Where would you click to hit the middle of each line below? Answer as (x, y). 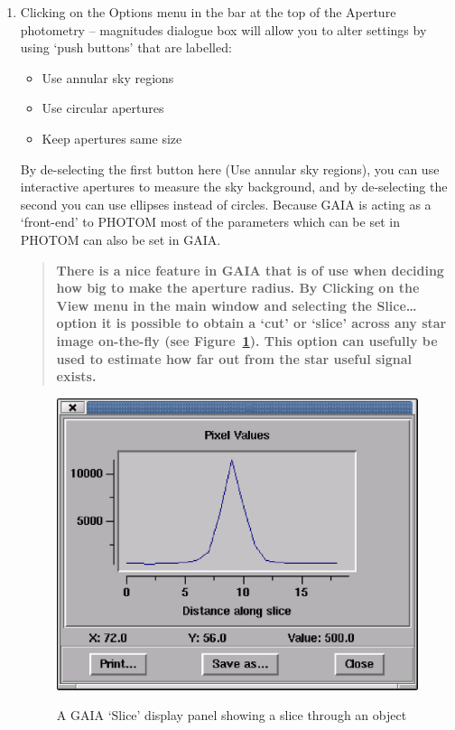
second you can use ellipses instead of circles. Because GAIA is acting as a (226, 204)
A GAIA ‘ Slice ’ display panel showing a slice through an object (232, 715)
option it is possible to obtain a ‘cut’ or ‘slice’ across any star (251, 323)
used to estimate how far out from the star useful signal (234, 358)
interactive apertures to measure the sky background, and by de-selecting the (234, 187)
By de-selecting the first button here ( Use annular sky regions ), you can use (230, 168)
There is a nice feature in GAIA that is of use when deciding (250, 270)
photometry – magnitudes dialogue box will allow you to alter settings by (223, 29)
